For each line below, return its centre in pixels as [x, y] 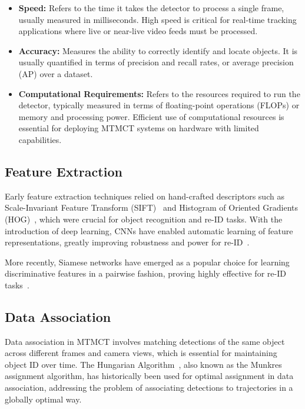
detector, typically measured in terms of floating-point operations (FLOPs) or [159, 105]
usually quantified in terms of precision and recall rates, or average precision [156, 62]
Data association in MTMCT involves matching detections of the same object [145, 341]
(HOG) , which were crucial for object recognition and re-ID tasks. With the [144, 219]
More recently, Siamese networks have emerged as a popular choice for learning [147, 262]
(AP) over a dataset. [56, 73]
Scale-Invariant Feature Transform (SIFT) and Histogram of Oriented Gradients [152, 207]
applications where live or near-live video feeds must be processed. [138, 31]
